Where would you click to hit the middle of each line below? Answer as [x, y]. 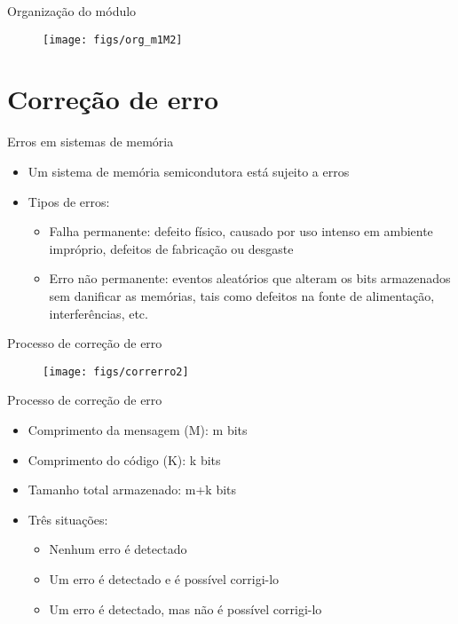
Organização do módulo [72, 11]
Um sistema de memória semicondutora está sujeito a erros [189, 171]
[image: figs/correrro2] [116, 371]
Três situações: [68, 519]
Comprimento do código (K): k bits [124, 459]
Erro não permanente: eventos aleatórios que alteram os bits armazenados [250, 278]
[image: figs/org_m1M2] [113, 39]
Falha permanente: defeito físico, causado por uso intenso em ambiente [241, 231]
